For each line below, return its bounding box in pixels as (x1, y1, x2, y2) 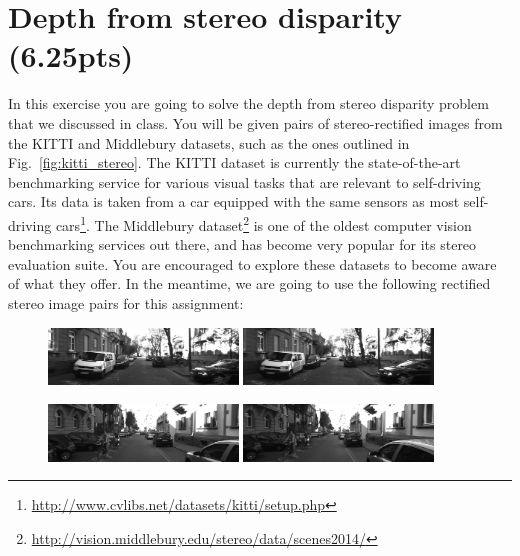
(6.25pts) (8, 35, 134, 76)
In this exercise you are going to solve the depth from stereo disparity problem (8, 93, 489, 114)
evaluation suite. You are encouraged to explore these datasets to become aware (8, 253, 497, 274)
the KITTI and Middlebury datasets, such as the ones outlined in (8, 132, 410, 153)
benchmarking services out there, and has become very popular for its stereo (8, 234, 477, 255)
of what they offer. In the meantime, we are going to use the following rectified (8, 273, 491, 294)
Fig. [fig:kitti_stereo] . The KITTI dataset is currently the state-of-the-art (8, 152, 461, 173)
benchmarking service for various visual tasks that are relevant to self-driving (8, 171, 481, 192)
